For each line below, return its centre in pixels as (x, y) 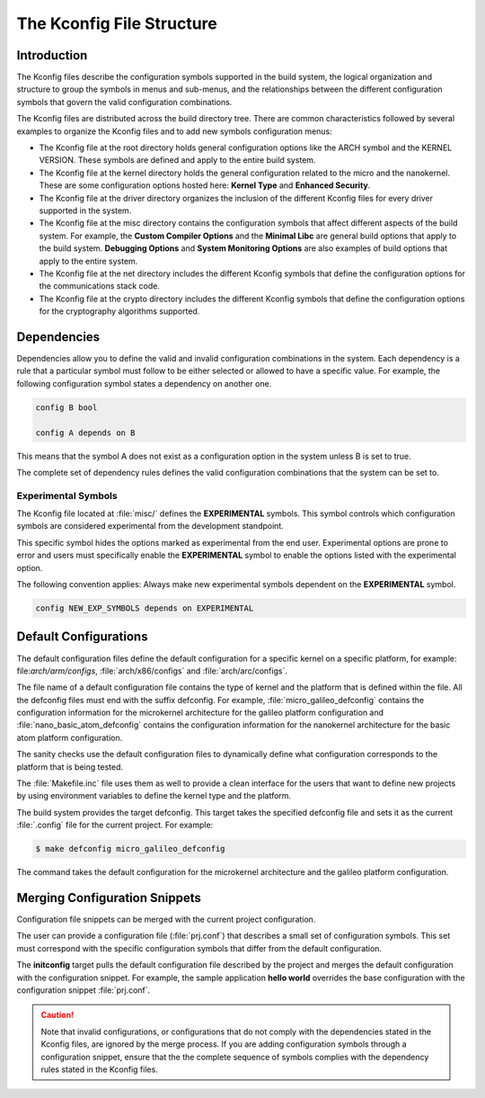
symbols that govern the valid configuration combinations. (124, 102)
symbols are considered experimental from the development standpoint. (150, 526)
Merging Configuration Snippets (109, 898)
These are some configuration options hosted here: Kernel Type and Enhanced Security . (205, 185)
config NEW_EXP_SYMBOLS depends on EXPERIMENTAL (145, 608)
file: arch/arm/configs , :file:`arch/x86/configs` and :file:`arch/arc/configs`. (152, 671)
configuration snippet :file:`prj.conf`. (84, 990)
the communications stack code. (100, 286)
